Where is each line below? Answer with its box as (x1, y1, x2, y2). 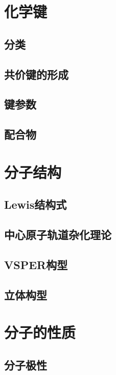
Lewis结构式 (4, 196, 67, 212)
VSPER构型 (4, 256, 68, 272)
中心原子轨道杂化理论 (4, 227, 111, 242)
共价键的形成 (4, 66, 68, 82)
